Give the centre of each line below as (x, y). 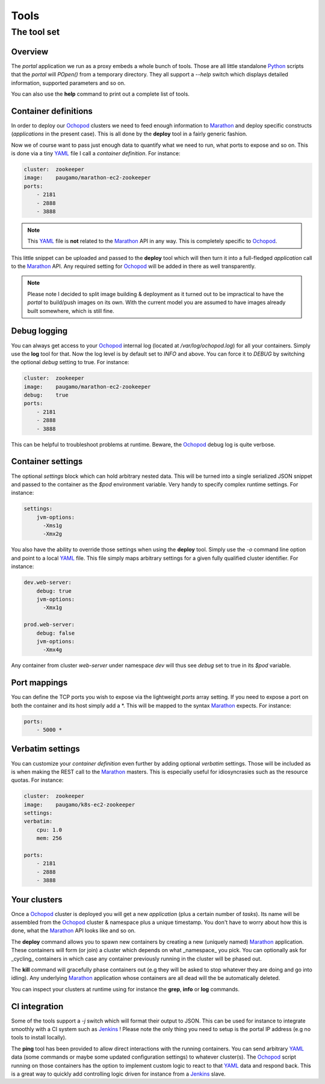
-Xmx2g (53, 534)
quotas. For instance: (37, 780)
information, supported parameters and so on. (68, 83)
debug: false (56, 633)
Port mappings (39, 683)
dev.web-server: (48, 583)
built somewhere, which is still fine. (71, 311)
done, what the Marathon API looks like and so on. (73, 931)
